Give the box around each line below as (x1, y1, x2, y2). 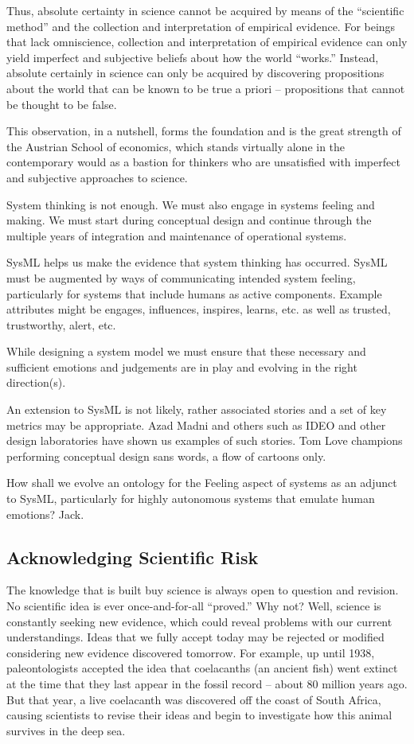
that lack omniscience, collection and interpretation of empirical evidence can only (6, 33, 408, 50)
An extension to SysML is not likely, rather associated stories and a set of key (6, 401, 387, 418)
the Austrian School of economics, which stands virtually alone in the (6, 138, 346, 154)
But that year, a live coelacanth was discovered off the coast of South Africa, (6, 691, 381, 707)
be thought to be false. (6, 95, 117, 112)
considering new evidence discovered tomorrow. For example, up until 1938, (6, 644, 375, 660)
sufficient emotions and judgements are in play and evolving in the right (6, 358, 357, 375)
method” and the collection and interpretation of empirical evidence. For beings (6, 18, 396, 34)
